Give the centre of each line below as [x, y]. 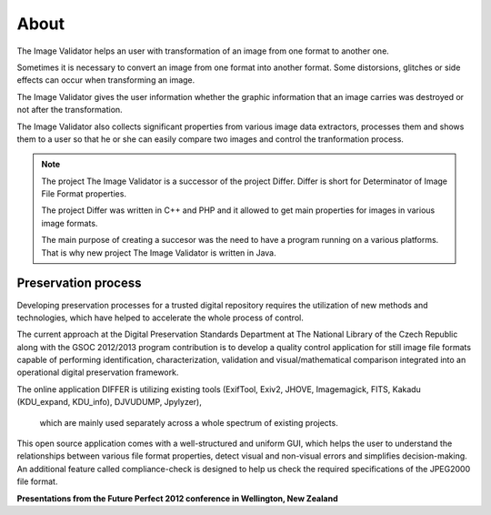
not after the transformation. [70, 110]
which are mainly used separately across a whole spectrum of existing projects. [189, 422]
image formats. [70, 223]
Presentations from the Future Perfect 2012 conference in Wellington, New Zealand [177, 498]
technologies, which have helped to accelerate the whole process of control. [160, 318]
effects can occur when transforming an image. [106, 80]
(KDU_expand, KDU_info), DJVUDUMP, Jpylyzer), [109, 402]
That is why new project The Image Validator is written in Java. [159, 252]
